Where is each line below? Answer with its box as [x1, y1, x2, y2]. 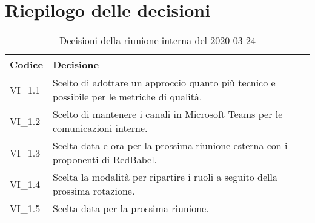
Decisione [52, 57, 99, 72]
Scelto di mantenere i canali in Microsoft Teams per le [52, 107, 283, 121]
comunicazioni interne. [52, 121, 148, 135]
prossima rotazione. [52, 184, 135, 198]
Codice [10, 57, 43, 72]
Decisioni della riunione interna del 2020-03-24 [59, 33, 256, 48]
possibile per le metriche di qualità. [52, 89, 202, 104]
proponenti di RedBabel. [52, 152, 157, 167]
